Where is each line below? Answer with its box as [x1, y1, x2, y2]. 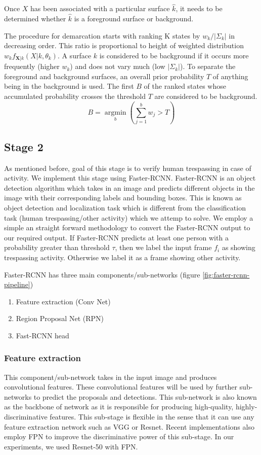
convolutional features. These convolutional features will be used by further [4, 381, 237, 392]
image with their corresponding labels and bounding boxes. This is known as [4, 192, 242, 203]
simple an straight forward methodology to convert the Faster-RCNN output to [4, 222, 250, 233]
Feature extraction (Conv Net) [16, 296, 111, 306]
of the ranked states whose [144, 81, 226, 91]
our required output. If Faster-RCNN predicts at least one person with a [4, 232, 229, 242]
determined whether [4, 13, 66, 24]
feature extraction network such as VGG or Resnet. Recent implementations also [4, 421, 254, 432]
